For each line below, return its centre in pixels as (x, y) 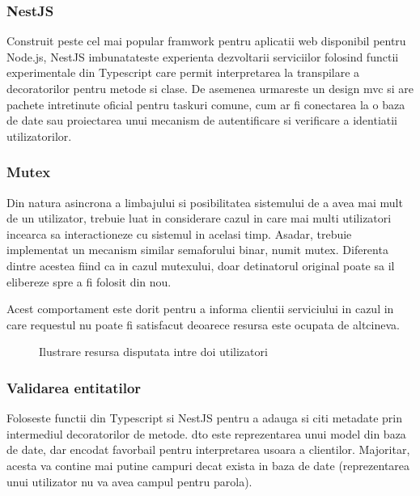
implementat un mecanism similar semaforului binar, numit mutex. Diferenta (197, 250)
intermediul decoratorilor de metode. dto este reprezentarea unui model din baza (206, 433)
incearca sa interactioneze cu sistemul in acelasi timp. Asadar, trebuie (179, 233)
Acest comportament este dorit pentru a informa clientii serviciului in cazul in (200, 309)
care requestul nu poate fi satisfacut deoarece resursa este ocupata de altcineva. (203, 324)
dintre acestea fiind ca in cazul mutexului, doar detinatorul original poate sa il (201, 265)
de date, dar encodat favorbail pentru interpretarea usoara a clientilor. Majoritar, (208, 449)
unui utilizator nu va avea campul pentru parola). (129, 481)
